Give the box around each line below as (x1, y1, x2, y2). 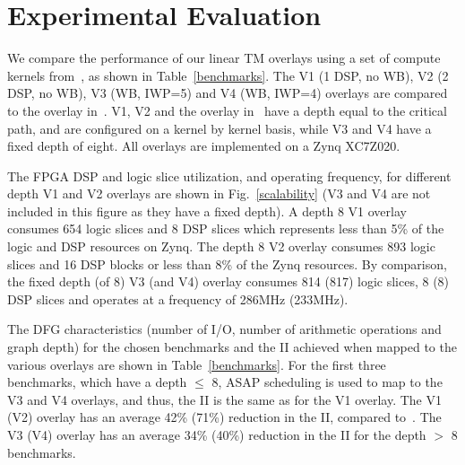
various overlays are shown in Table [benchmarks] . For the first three (7, 355, 386, 373)
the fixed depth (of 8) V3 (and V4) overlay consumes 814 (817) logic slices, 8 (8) (7, 272, 450, 291)
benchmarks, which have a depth (7, 373, 187, 391)
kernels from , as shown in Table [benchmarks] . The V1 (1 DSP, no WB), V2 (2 (7, 66, 449, 84)
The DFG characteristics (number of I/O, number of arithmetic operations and (7, 320, 442, 338)
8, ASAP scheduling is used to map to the (211, 373, 443, 391)
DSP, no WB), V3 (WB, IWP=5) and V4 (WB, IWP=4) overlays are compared (7, 83, 448, 102)
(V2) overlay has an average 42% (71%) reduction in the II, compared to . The (7, 408, 442, 426)
